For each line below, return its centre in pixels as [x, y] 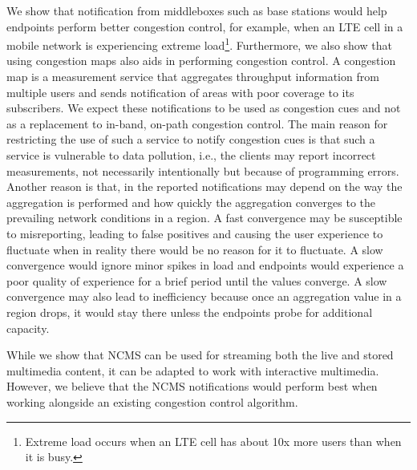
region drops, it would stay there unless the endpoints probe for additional [190, 312]
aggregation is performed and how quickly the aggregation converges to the [191, 202]
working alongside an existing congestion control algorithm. [152, 401]
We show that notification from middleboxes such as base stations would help [197, 10]
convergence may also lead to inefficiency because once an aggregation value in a [204, 296]
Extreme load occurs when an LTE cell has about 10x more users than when [213, 441]
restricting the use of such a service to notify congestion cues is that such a [191, 139]
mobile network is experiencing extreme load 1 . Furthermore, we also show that [199, 44]
